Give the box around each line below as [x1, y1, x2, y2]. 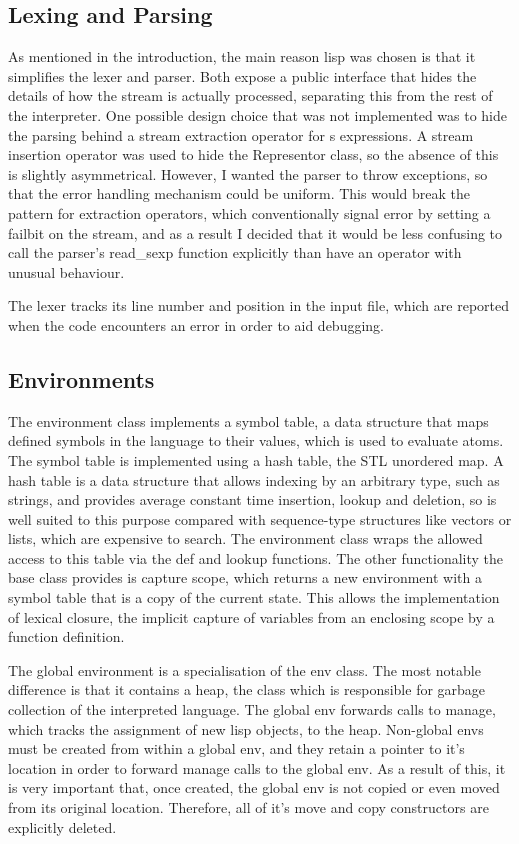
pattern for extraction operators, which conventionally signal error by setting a [8, 202, 491, 223]
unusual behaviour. [8, 261, 125, 282]
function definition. [8, 626, 125, 647]
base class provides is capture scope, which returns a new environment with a [8, 567, 482, 588]
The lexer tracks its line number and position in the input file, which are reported [8, 295, 509, 316]
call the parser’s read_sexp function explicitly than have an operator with [8, 242, 462, 263]
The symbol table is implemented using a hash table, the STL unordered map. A [8, 449, 504, 470]
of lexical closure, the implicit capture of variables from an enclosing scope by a [8, 606, 495, 627]
